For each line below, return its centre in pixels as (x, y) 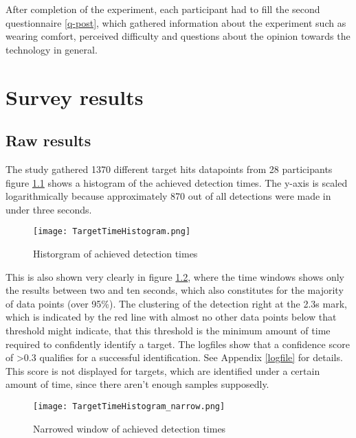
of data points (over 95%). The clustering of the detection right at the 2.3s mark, (176, 303)
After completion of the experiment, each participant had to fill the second (163, 9)
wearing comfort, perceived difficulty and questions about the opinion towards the (178, 36)
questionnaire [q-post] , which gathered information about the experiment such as (176, 22)
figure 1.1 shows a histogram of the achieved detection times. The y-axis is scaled (177, 182)
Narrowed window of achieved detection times (130, 428)
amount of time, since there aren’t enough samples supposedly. (137, 384)
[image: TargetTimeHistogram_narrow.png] (129, 406)
